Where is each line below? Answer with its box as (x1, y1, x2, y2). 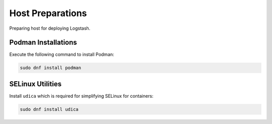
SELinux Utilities (9, 80, 62, 88)
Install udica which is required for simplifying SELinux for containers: (9, 93, 154, 99)
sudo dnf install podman (20, 65, 82, 71)
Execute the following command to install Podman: (9, 51, 114, 57)
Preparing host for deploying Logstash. (9, 25, 91, 31)
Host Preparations (9, 8, 87, 19)
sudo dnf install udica (20, 106, 79, 112)
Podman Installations (9, 38, 78, 47)
